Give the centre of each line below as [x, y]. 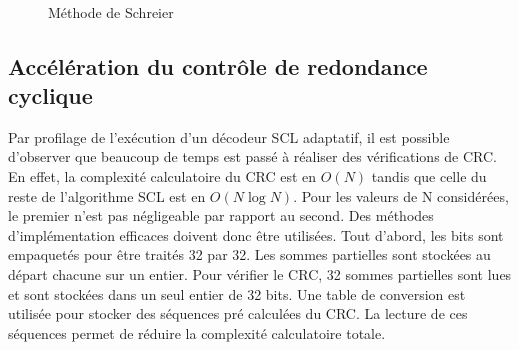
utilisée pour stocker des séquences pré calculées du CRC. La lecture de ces [238, 313]
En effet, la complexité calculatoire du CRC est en [162, 175]
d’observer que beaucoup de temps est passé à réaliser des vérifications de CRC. [252, 156]
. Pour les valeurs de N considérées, [401, 195]
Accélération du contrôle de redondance [218, 65]
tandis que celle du [429, 175]
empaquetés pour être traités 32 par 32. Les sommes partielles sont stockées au [249, 254]
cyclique [50, 94]
